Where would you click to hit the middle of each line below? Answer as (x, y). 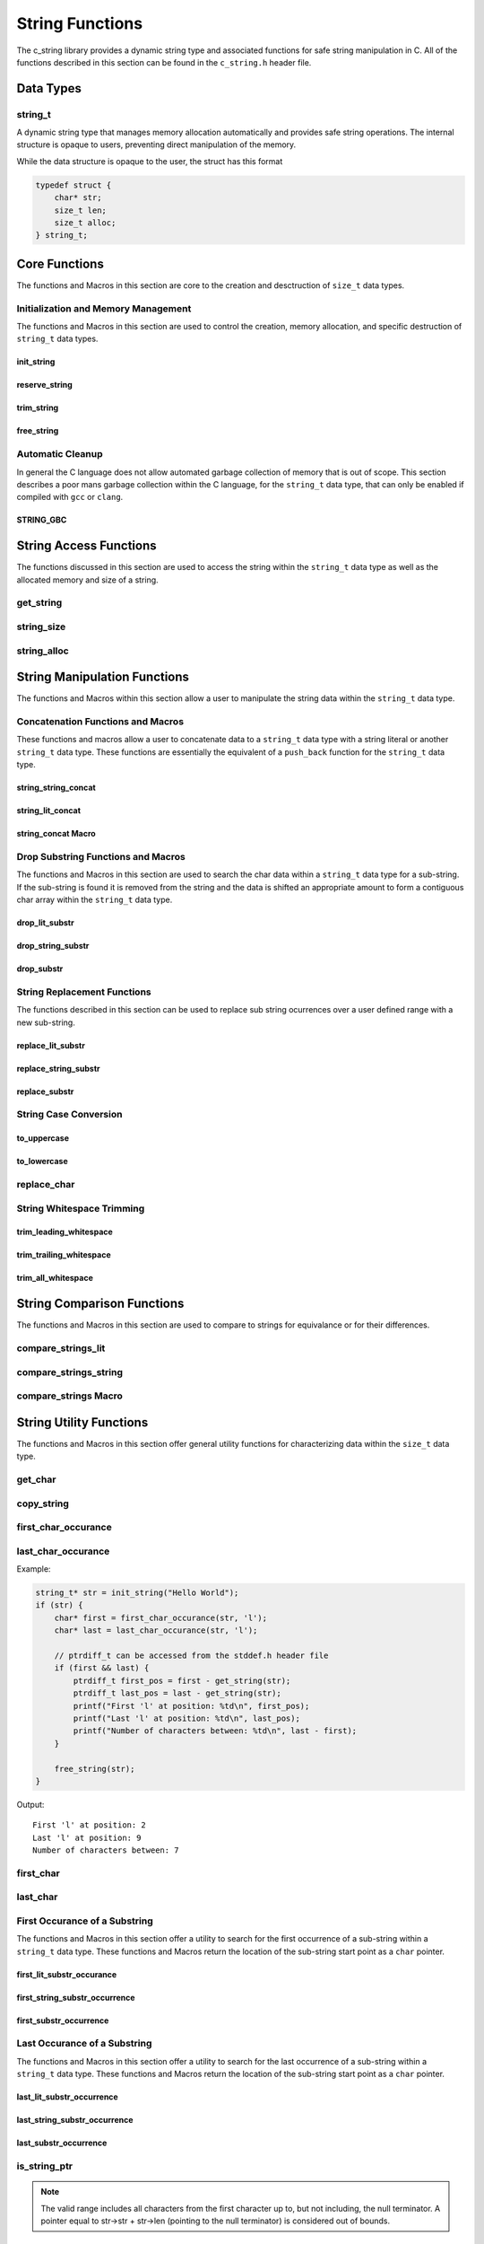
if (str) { (59, 1605)
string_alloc (43, 651)
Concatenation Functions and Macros (100, 722)
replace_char (46, 1184)
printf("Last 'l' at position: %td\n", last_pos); (186, 1718)
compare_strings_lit (61, 1348)
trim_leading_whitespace (65, 1232)
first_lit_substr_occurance (67, 1974)
